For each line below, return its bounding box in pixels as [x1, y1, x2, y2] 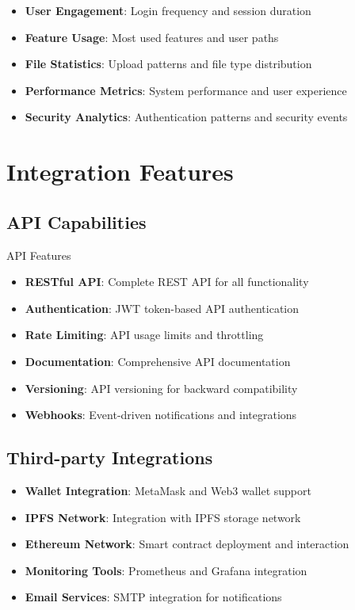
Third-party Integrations [6, 445, 213, 470]
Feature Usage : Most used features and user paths [25, 29, 279, 45]
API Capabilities [6, 209, 147, 234]
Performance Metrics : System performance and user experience [25, 82, 347, 98]
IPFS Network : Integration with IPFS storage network [25, 509, 301, 525]
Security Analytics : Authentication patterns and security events [25, 109, 348, 125]
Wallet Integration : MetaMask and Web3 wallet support [25, 482, 311, 498]
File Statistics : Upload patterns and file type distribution [25, 55, 312, 72]
